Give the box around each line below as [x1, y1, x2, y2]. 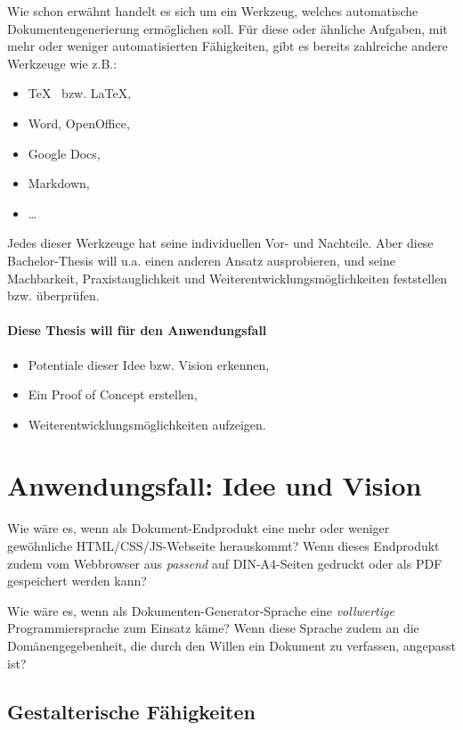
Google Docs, [28, 144, 101, 162]
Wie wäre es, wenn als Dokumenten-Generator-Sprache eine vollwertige [7, 601, 394, 619]
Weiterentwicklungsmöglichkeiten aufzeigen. [28, 414, 266, 433]
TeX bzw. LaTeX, [28, 84, 132, 103]
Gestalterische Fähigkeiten [7, 697, 256, 725]
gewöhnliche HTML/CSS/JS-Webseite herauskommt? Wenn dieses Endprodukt [7, 537, 440, 555]
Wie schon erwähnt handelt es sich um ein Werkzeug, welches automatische [7, 2, 418, 20]
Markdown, [28, 174, 90, 193]
